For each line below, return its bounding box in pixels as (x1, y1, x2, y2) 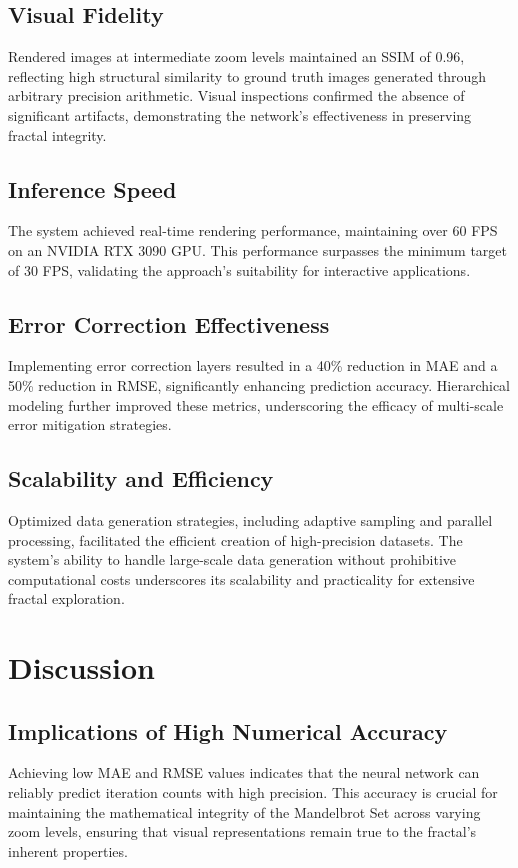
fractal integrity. (8, 124, 107, 145)
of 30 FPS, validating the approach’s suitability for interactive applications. (8, 259, 471, 280)
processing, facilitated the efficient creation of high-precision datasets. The (8, 529, 463, 550)
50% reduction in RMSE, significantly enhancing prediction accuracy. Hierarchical (8, 374, 510, 395)
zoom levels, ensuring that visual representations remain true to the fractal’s (8, 821, 477, 842)
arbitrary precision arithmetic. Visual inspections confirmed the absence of (8, 85, 465, 106)
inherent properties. (8, 840, 128, 861)
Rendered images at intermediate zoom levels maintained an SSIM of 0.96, (8, 46, 465, 67)
